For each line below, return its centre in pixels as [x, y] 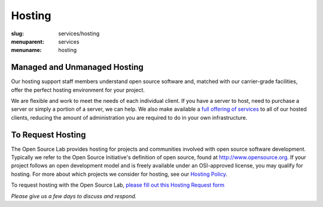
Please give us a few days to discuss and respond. [74, 196]
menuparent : [28, 41]
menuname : [26, 50]
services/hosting [79, 34]
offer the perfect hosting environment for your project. [78, 90]
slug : [17, 34]
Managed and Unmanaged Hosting [77, 67]
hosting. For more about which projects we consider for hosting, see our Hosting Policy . [119, 174]
